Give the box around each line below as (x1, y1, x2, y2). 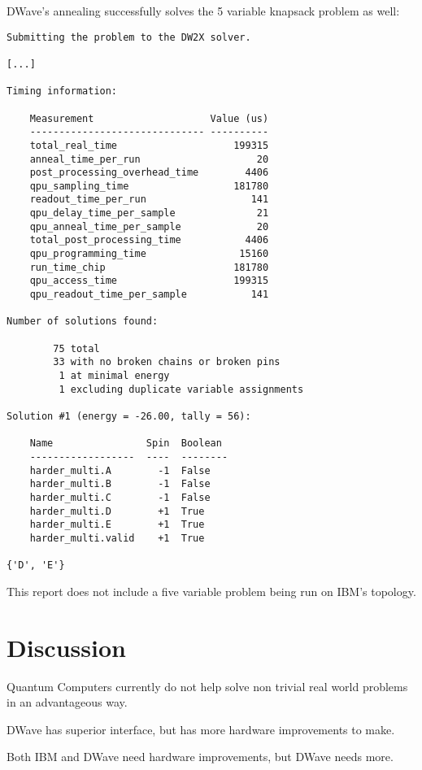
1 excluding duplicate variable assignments (59, 383, 304, 395)
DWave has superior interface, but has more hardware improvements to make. (7, 720, 395, 737)
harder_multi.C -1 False (29, 491, 211, 503)
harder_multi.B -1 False (29, 478, 211, 490)
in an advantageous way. (7, 694, 128, 711)
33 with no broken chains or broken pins (53, 356, 281, 368)
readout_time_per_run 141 (29, 194, 269, 206)
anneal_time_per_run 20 (29, 153, 269, 165)
